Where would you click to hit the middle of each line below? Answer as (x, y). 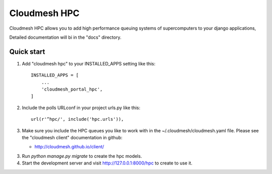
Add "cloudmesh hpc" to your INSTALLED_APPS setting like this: (89, 63)
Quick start (27, 52)
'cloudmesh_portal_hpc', (72, 90)
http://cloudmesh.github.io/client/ (69, 147)
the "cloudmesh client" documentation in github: (72, 137)
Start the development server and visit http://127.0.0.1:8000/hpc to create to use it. (107, 163)
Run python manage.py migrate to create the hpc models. (82, 156)
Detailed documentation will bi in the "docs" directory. (65, 37)
